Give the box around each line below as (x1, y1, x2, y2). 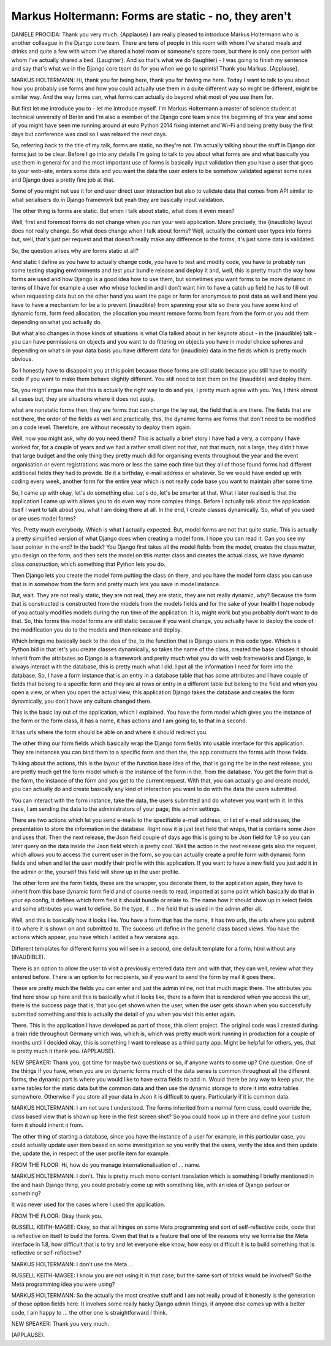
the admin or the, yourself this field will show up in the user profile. (11, 868, 180, 875)
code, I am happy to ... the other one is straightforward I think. (11, 1309, 168, 1316)
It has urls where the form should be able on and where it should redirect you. (11, 728, 208, 736)
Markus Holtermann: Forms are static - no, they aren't (11, 9, 292, 23)
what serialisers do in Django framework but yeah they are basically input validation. (11, 196, 224, 203)
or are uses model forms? (11, 514, 76, 522)
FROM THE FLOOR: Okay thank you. (11, 1212, 103, 1220)
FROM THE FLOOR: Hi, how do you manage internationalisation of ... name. (11, 1161, 201, 1169)
